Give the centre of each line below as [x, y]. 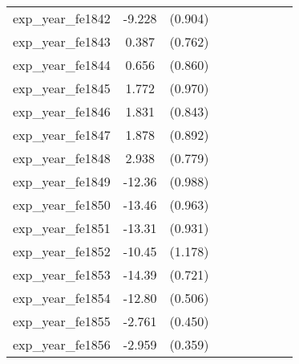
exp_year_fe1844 [62, 65]
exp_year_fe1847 [62, 135]
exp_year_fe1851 [62, 228]
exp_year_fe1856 [62, 344]
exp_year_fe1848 [62, 158]
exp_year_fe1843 [62, 41]
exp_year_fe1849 [62, 181]
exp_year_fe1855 [62, 321]
